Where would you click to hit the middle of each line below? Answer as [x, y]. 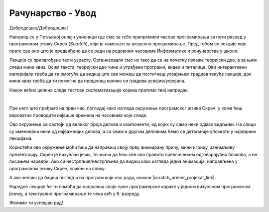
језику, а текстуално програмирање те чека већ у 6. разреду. [75, 194]
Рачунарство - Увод [53, 13]
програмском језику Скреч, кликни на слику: [58, 168]
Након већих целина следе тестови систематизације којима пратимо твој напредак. [99, 90]
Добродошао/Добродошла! [39, 28]
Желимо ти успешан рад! [36, 203]
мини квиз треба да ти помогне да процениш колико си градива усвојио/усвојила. [97, 81]
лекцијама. [21, 138]
